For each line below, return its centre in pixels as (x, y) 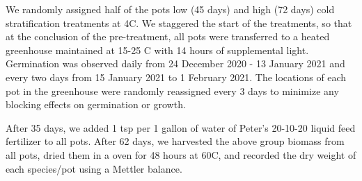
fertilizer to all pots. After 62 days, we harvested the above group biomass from (175, 141)
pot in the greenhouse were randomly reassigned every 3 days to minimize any (172, 90)
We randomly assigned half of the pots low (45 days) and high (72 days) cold (170, 9)
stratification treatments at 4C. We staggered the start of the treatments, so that (179, 23)
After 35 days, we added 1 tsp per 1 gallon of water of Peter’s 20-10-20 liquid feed (181, 127)
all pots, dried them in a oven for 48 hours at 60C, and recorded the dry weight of (181, 154)
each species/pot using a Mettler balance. (94, 168)
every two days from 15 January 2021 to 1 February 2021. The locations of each (176, 77)
